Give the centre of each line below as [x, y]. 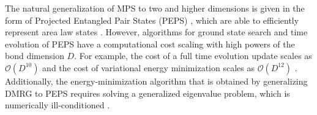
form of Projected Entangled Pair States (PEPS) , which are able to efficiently [152, 20]
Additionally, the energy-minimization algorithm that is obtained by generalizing [156, 81]
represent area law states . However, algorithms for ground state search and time [156, 32]
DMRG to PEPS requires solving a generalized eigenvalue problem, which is [147, 93]
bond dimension [35, 56]
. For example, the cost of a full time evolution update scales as [193, 56]
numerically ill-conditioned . [58, 105]
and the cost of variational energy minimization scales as [148, 67]
